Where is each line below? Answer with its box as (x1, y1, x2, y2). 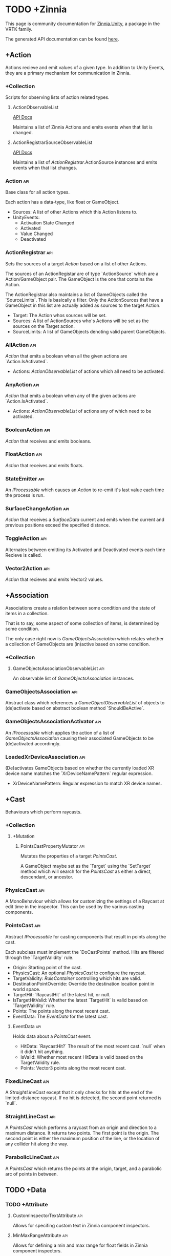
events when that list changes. (12, 165, 78, 171)
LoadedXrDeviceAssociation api (5, 753, 85, 760)
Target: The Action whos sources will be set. (12, 312, 107, 318)
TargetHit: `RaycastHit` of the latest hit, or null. (12, 991, 111, 997)
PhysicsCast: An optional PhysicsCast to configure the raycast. (12, 970, 146, 976)
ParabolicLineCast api (5, 1154, 59, 1161)
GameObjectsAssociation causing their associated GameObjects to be (5, 735, 154, 741)
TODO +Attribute (5, 1201, 48, 1208)
